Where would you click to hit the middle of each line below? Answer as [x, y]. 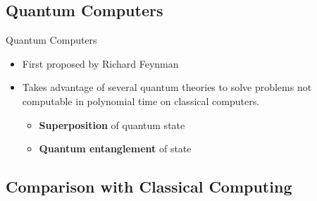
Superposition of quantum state [112, 124]
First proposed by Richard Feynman [100, 63]
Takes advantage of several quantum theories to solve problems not [167, 87]
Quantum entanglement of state [115, 148]
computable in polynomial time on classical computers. [141, 100]
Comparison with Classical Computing [149, 187]
